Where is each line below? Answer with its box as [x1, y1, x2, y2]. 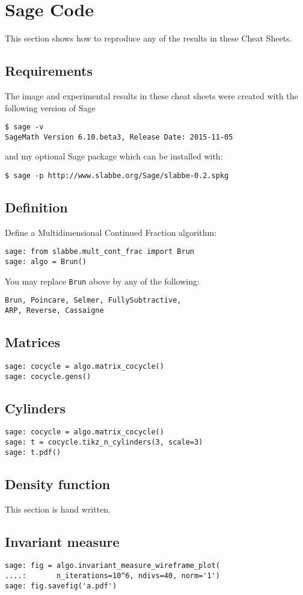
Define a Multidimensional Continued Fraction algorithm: [5, 226, 217, 238]
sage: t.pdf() [5, 448, 61, 457]
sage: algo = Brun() [5, 257, 87, 267]
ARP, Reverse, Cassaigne [5, 306, 104, 315]
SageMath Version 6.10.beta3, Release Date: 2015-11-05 [5, 132, 233, 141]
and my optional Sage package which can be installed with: [5, 150, 223, 162]
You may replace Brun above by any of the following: [5, 274, 200, 287]
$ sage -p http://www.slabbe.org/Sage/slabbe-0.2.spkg [5, 171, 229, 180]
